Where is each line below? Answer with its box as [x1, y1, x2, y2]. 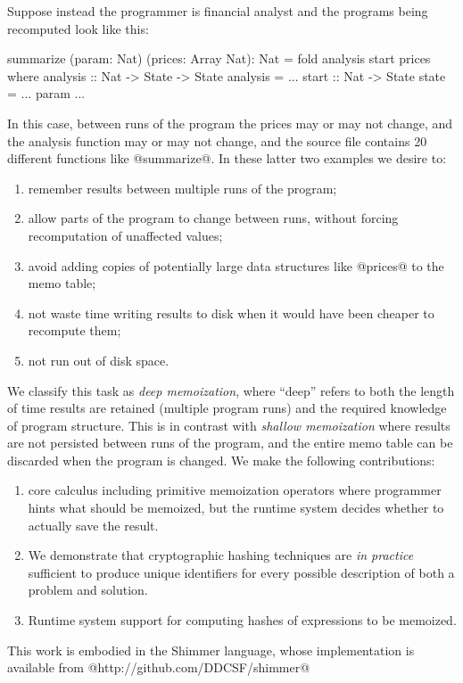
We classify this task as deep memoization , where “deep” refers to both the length [7, 381, 455, 399]
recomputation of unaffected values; [28, 226, 223, 244]
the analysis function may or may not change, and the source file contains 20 [7, 131, 427, 150]
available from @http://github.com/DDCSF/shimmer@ [7, 658, 310, 677]
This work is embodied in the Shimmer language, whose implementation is [7, 640, 415, 659]
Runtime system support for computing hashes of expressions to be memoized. [28, 611, 457, 630]
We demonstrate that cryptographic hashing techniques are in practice [28, 546, 414, 564]
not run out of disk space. [28, 350, 169, 369]
